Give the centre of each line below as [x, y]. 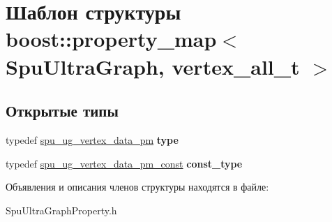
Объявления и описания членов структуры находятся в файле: [137, 187]
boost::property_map [111, 39]
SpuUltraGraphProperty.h [61, 210]
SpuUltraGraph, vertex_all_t [153, 66]
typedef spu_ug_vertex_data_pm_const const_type [124, 163]
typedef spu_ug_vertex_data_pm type [92, 139]
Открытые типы [62, 111]
